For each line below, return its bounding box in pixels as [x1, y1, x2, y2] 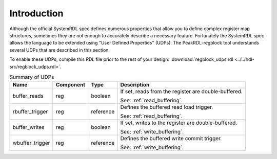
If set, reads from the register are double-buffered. [120, 88, 243, 95]
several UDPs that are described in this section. [9, 47, 110, 53]
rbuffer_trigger [12, 108, 48, 115]
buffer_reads [12, 93, 44, 100]
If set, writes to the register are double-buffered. [120, 119, 238, 126]
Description [120, 81, 150, 88]
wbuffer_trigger [12, 140, 50, 147]
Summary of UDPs [9, 74, 54, 81]
